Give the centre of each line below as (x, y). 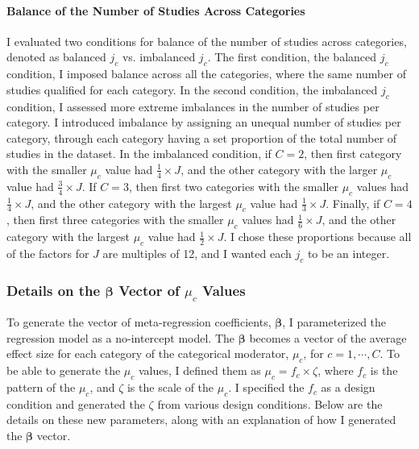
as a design (348, 387)
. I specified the (266, 387)
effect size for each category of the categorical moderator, (148, 353)
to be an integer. (348, 253)
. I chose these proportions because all (317, 237)
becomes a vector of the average (328, 337)
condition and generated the (76, 403)
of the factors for (48, 253)
